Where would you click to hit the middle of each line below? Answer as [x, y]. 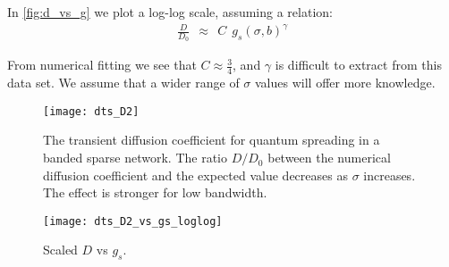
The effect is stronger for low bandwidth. [155, 192]
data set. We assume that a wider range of [123, 83]
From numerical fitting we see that [102, 65]
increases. [390, 175]
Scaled [60, 250]
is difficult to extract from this [358, 65]
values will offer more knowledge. [345, 83]
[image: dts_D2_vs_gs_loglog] [133, 221]
